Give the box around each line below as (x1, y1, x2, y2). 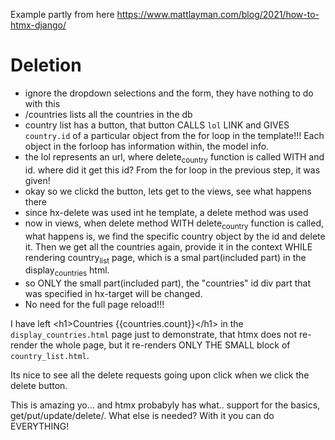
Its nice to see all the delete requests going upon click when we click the (10, 369, 310, 381)
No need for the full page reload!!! (24, 299, 165, 311)
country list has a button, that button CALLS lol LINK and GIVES (24, 119, 290, 131)
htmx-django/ (10, 19, 67, 31)
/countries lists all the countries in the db (24, 108, 193, 120)
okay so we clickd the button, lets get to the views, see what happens (24, 185, 312, 197)
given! (24, 174, 51, 186)
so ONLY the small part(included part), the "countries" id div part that (24, 277, 312, 289)
